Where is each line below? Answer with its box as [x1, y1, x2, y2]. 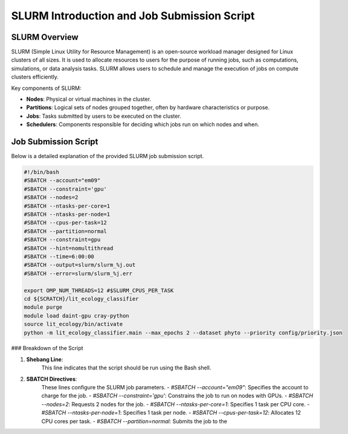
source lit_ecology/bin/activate [24, 321, 123, 328]
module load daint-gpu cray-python [24, 312, 129, 319]
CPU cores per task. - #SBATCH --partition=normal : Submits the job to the [41, 417, 228, 425]
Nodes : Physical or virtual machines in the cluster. [26, 95, 151, 103]
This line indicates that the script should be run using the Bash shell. [41, 364, 211, 371]
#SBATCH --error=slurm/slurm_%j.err [24, 270, 133, 277]
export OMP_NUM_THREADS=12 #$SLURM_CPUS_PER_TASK [24, 287, 174, 294]
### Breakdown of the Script [11, 345, 84, 352]
